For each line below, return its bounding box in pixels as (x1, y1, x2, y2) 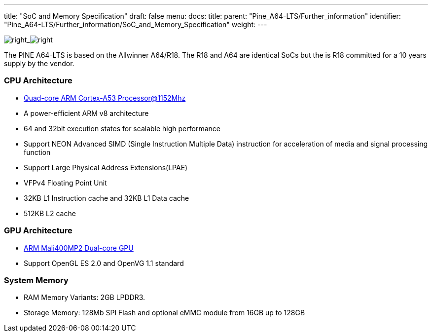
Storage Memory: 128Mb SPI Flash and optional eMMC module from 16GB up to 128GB (24, 308, 305, 317)
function (24, 148, 51, 156)
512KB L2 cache (24, 209, 76, 218)
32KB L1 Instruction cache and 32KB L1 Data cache (24, 193, 189, 202)
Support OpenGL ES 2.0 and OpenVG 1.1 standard (24, 259, 184, 267)
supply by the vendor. (4, 59, 74, 68)
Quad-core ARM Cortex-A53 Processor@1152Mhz (24, 93, 186, 102)
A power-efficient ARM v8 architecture (24, 109, 149, 117)
